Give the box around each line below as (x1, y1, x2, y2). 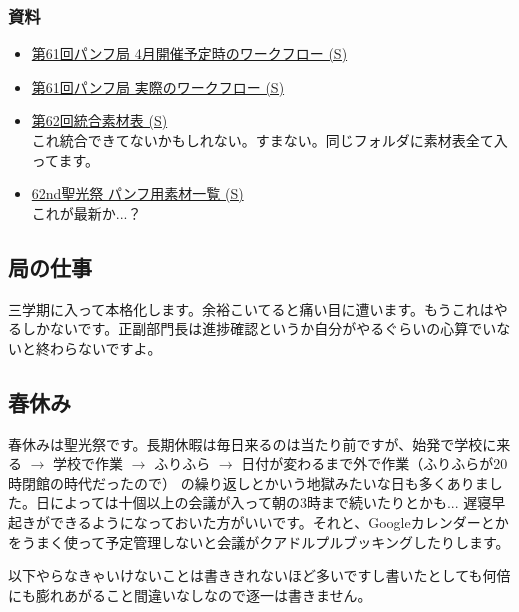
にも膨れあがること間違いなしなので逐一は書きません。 (8, 584, 372, 605)
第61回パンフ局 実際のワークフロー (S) (31, 76, 285, 97)
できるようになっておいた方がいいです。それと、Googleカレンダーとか (49, 511, 509, 532)
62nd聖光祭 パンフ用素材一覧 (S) (31, 183, 244, 204)
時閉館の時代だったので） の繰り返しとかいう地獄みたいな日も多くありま (8, 472, 489, 493)
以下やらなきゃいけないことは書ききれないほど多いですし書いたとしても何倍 (8, 565, 511, 586)
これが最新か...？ (31, 202, 142, 223)
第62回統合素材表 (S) (31, 110, 168, 131)
